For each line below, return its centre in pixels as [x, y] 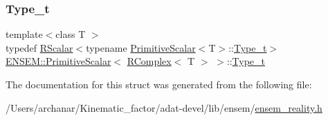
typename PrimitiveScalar [141, 47]
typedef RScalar [39, 47]
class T [71, 34]
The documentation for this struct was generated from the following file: [159, 84]
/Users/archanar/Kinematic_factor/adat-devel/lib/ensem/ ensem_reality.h [164, 107]
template [24, 34]
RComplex [149, 61]
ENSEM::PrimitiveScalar [58, 61]
